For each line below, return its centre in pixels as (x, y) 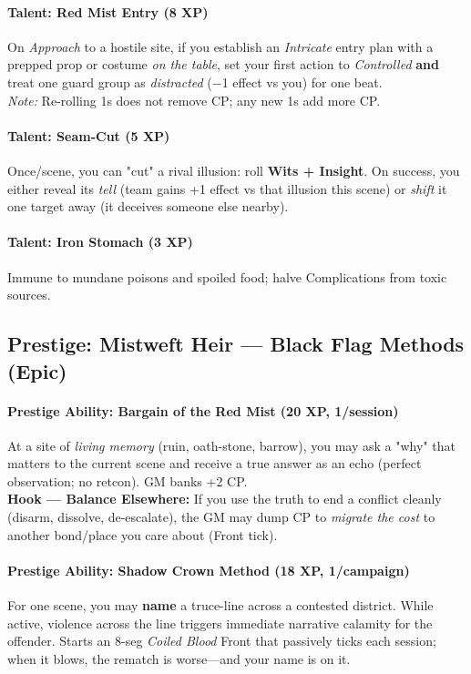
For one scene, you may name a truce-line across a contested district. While (220, 605)
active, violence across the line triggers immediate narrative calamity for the (220, 623)
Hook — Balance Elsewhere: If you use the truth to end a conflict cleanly (225, 499)
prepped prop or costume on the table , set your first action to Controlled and (223, 64)
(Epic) (37, 370)
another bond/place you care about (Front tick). (143, 534)
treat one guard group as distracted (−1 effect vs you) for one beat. (195, 82)
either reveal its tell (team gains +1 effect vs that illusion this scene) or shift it (227, 188)
